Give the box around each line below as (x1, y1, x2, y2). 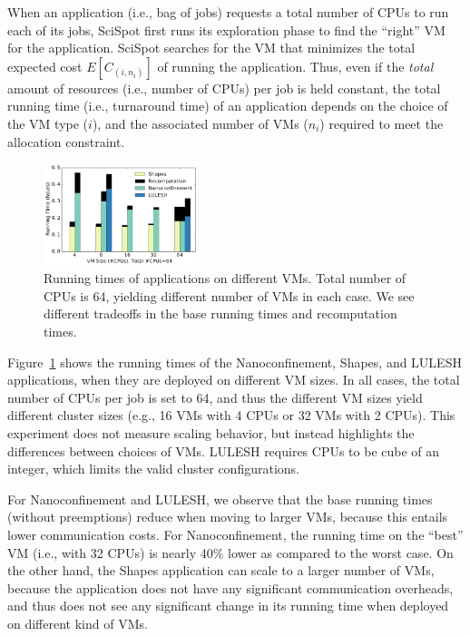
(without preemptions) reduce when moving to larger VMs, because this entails (7, 507, 448, 526)
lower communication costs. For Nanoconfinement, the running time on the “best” (7, 524, 464, 543)
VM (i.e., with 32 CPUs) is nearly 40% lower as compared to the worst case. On (7, 543, 454, 562)
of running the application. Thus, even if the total (157, 56, 434, 75)
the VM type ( (7, 113, 89, 132)
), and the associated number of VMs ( (92, 113, 308, 132)
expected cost (7, 56, 83, 75)
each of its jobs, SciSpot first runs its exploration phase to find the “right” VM (7, 20, 446, 39)
